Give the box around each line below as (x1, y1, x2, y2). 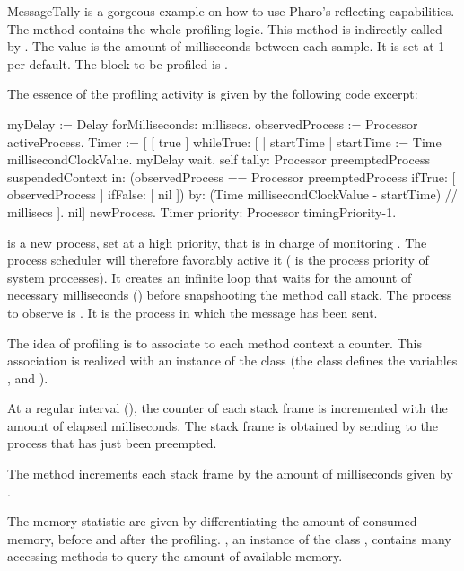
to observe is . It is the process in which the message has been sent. (7, 303, 378, 321)
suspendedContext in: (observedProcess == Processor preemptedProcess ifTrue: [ (7, 167, 456, 186)
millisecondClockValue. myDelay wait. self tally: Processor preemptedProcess (7, 150, 430, 169)
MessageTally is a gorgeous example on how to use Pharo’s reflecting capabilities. (7, 2, 455, 20)
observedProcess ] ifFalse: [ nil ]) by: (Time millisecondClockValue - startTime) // (7, 185, 458, 204)
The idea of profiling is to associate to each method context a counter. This (7, 333, 422, 352)
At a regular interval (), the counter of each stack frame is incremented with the (7, 399, 448, 417)
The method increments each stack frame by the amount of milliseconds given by (7, 464, 453, 483)
